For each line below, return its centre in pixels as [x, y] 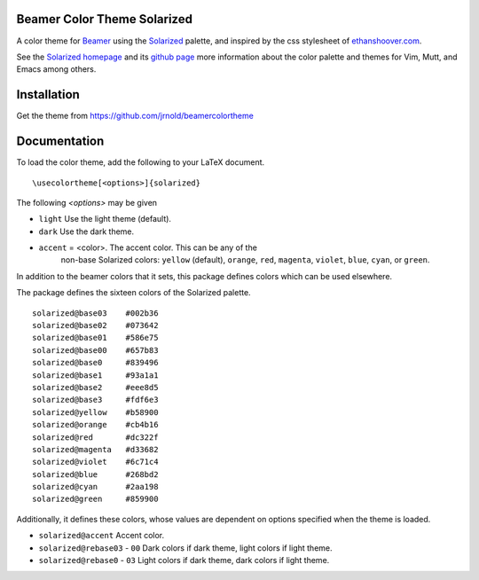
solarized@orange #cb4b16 [95, 425]
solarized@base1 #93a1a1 [95, 375]
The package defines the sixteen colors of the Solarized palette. [134, 293]
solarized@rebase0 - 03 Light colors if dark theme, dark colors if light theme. [184, 560]
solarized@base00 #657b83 [95, 350]
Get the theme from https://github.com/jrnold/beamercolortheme [135, 116]
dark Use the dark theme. [86, 231]
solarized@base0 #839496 [95, 363]
